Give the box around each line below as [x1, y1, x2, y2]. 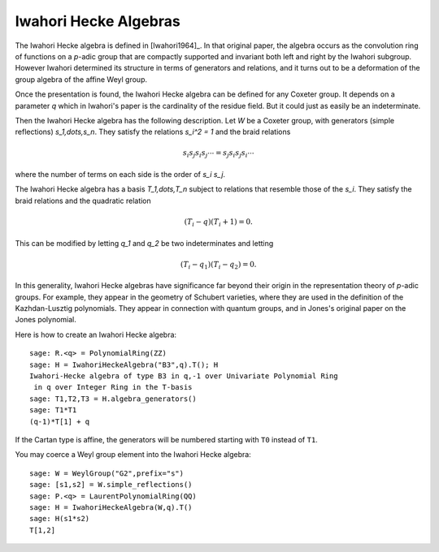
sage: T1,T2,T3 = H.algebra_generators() [29, 394, 197, 403]
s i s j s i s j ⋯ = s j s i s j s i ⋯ [183, 149, 254, 160]
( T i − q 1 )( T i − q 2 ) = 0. [180, 260, 257, 271]
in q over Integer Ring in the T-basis [33, 382, 193, 392]
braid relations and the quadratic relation [15, 196, 152, 205]
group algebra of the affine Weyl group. [15, 74, 148, 84]
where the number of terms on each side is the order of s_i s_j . [15, 170, 226, 179]
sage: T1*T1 [29, 406, 77, 415]
